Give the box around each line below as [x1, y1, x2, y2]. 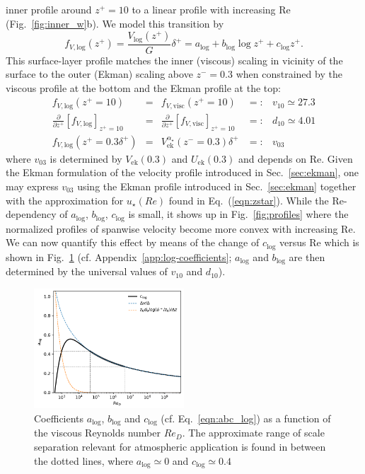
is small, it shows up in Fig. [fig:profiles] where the [128, 207, 349, 221]
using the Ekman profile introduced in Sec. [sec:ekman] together [77, 178, 357, 193]
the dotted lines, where [34, 453, 134, 468]
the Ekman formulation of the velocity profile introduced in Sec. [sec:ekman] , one [6, 165, 359, 180]
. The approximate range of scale [182, 425, 325, 440]
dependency [6, 207, 57, 221]
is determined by [50, 151, 122, 166]
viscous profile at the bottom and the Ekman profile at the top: [6, 80, 281, 95]
